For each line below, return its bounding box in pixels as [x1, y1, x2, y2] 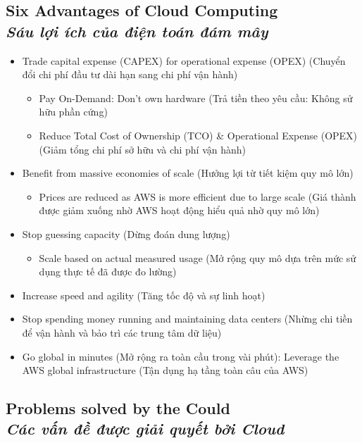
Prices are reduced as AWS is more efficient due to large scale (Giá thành [39, 189, 356, 204]
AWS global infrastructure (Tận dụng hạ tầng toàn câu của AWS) [22, 363, 308, 378]
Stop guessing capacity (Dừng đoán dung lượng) [22, 226, 230, 241]
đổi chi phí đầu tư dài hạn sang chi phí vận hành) [22, 67, 238, 82]
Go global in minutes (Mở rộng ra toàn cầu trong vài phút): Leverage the [22, 349, 339, 363]
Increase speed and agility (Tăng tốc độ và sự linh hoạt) [22, 287, 266, 302]
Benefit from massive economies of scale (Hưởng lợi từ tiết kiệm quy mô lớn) [22, 166, 354, 180]
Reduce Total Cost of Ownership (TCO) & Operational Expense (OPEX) [39, 127, 358, 142]
